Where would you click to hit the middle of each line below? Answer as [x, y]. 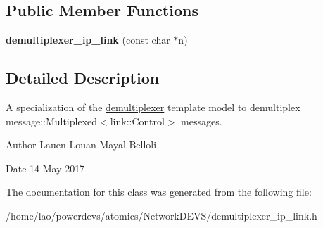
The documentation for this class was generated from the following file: [159, 192]
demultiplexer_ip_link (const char [88, 40]
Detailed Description [83, 78]
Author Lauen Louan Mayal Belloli [81, 145]
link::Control [137, 121]
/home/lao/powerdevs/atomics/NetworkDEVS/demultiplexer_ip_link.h [161, 215]
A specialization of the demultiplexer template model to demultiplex [153, 107]
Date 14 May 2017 [45, 168]
